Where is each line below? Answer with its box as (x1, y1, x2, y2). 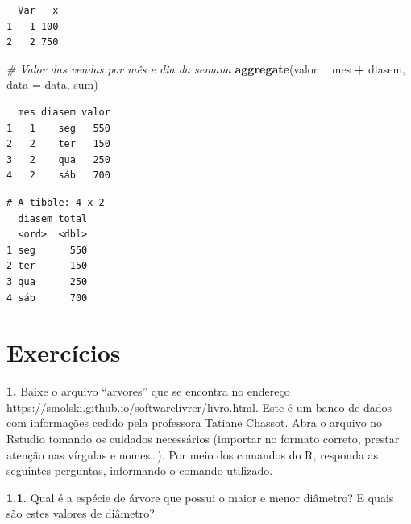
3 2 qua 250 (6, 153, 110, 166)
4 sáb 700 (6, 291, 88, 304)
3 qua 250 (6, 275, 88, 287)
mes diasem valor (18, 106, 110, 118)
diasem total (18, 212, 88, 224)
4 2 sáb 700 (6, 170, 110, 182)
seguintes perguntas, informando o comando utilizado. (6, 462, 273, 479)
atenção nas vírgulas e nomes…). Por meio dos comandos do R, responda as (6, 446, 379, 463)
